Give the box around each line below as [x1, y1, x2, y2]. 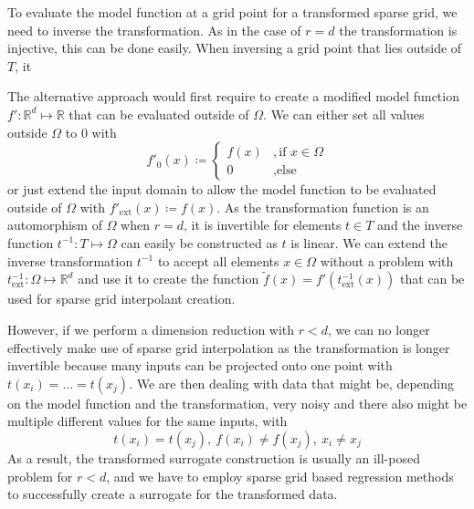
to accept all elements [157, 251, 279, 270]
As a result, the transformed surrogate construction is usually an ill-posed [7, 448, 420, 467]
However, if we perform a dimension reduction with [7, 319, 295, 338]
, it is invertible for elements [183, 215, 342, 234]
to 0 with [65, 122, 117, 141]
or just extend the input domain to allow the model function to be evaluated [7, 180, 437, 199]
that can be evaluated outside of [68, 104, 249, 123]
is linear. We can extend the [290, 233, 448, 252]
